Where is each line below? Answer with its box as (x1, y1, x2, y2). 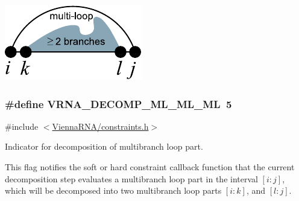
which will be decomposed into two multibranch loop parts (5, 184, 222, 197)
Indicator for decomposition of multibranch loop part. (5, 140, 203, 153)
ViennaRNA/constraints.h (52, 120, 149, 132)
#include (5, 120, 39, 132)
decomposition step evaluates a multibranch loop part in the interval (5, 172, 258, 185)
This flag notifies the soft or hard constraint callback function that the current (5, 161, 295, 173)
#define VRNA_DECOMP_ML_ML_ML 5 (5, 96, 232, 111)
